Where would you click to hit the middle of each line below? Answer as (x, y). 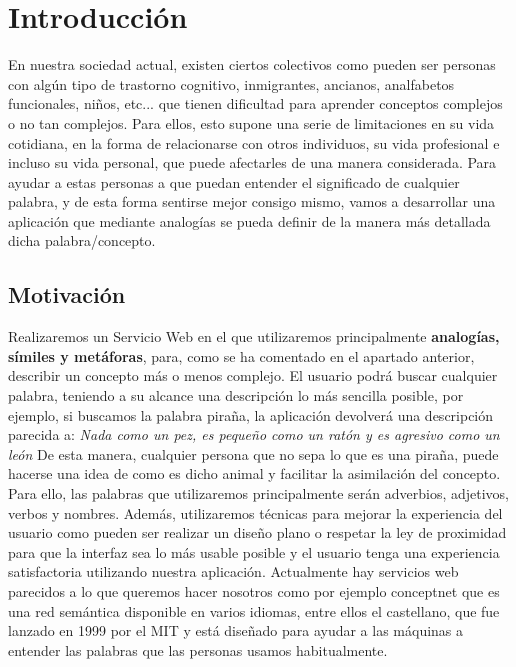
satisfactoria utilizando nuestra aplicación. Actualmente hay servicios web (233, 571)
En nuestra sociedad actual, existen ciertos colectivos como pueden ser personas (252, 64)
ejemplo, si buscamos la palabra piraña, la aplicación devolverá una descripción (251, 414)
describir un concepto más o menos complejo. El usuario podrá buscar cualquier (253, 375)
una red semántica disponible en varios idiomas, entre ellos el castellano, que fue (254, 610)
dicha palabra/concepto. (82, 240)
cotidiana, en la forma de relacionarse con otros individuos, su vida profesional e (254, 142)
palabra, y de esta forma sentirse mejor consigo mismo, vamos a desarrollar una (252, 201)
